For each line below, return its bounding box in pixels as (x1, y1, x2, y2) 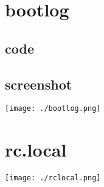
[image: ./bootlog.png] (5, 104, 101, 113)
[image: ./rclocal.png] (5, 174, 101, 183)
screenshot (5, 74, 72, 93)
